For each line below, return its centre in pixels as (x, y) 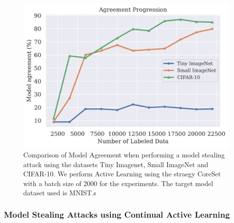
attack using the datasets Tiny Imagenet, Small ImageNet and (116, 164)
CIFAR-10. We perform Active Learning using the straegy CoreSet (122, 174)
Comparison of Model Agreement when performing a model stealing (124, 155)
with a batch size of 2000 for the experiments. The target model (118, 183)
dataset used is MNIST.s (60, 193)
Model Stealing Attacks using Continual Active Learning (117, 214)
